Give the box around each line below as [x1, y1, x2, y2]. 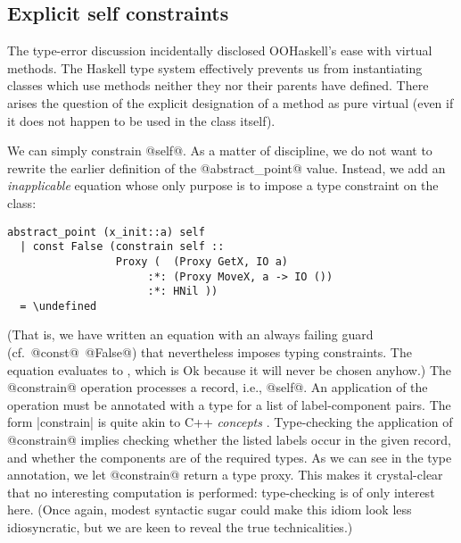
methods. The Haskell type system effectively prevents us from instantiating [7, 58, 423, 77]
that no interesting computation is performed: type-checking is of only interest [7, 482, 435, 501]
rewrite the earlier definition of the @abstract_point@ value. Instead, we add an [7, 158, 446, 177]
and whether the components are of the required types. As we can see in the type [7, 447, 452, 466]
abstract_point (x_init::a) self [7, 225, 205, 238]
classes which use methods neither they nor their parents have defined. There [7, 76, 429, 95]
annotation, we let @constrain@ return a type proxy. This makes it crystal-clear [7, 465, 443, 484]
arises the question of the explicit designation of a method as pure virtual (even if [7, 93, 454, 112]
